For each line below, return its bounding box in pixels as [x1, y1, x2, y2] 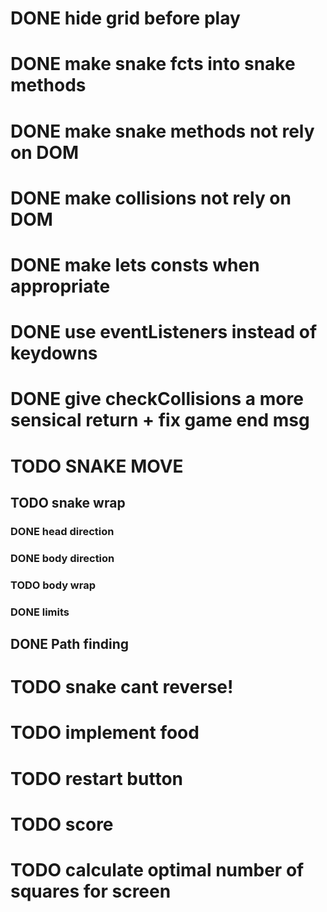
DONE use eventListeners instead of [10, 321, 318, 344]
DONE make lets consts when [10, 253, 260, 276]
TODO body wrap [10, 578, 97, 592]
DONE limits [10, 605, 70, 619]
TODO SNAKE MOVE [10, 455, 184, 477]
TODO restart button [10, 767, 183, 790]
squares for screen [10, 880, 172, 902]
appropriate [10, 275, 111, 297]
